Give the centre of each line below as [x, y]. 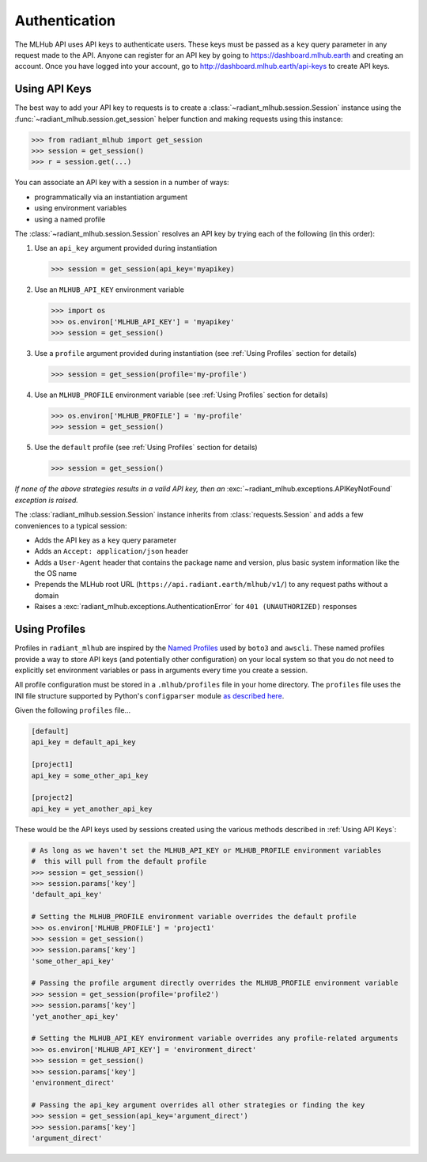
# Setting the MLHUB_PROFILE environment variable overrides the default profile [194, 917]
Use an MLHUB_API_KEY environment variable [110, 290]
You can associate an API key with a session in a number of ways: [122, 183]
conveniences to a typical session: [71, 525]
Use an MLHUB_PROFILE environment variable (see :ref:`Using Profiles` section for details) [181, 395]
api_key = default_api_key [83, 742]
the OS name [56, 573]
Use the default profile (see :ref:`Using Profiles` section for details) [146, 448]
